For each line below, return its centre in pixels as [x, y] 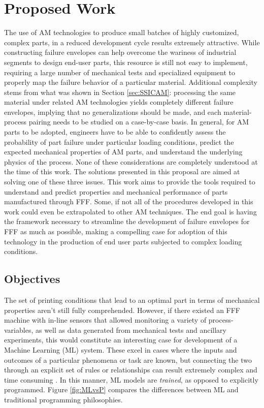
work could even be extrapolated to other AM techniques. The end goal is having [130, 211]
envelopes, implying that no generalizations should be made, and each [113, 112]
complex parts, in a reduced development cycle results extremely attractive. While [132, 42]
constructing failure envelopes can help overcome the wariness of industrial [120, 52]
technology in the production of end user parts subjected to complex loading [123, 241]
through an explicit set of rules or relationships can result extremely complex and [131, 370]
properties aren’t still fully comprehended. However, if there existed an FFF [122, 310]
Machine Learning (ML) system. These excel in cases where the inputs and [121, 349]
